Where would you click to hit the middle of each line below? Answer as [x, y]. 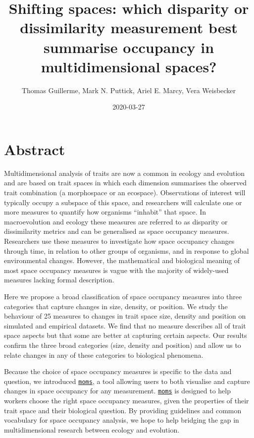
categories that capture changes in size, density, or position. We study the [116, 306]
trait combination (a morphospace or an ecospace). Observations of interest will [125, 192]
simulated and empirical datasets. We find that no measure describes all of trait [125, 325]
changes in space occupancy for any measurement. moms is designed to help [118, 391]
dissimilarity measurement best [129, 27]
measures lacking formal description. [59, 280]
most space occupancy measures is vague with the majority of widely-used [116, 270]
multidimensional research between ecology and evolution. [92, 429]
